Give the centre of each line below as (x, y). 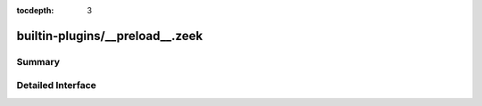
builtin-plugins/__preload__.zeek (110, 36)
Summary (38, 61)
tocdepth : (35, 10)
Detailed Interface (57, 86)
